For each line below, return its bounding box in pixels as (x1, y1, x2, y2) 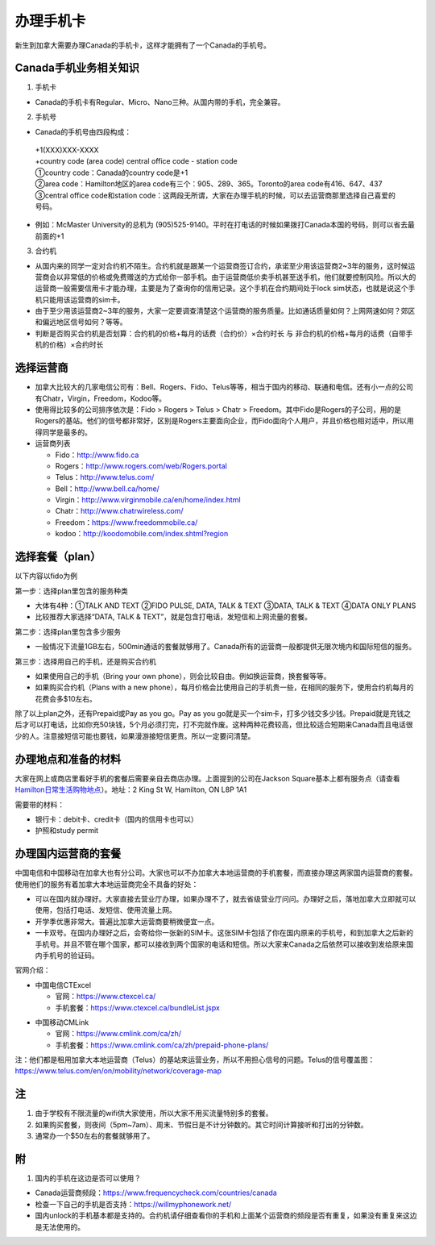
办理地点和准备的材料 (14, 752, 121, 766)
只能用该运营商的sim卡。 (41, 294, 125, 304)
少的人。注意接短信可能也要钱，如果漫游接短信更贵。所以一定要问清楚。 (14, 731, 255, 741)
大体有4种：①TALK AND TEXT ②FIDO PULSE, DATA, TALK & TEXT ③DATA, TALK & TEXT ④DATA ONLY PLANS (35, 601, 416, 610)
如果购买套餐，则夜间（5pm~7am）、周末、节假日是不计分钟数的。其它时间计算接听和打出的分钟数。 (35, 1119, 368, 1129)
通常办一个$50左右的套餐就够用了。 (35, 1131, 155, 1141)
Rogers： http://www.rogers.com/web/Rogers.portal (55, 460, 227, 471)
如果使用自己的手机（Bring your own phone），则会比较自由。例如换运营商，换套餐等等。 (35, 671, 331, 681)
